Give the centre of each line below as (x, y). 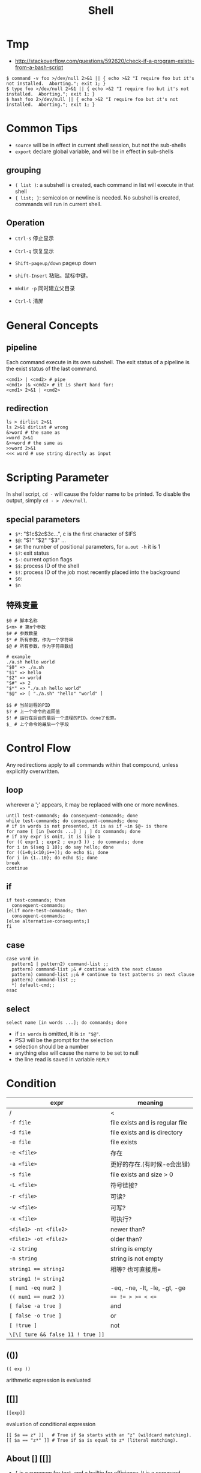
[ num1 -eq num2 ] (35, 1288)
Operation (25, 223)
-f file (20, 1122)
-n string (23, 1259)
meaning (150, 1102)
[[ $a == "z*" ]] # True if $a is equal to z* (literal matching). (92, 1440)
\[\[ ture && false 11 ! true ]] (57, 1334)
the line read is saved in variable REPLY (62, 1060)
